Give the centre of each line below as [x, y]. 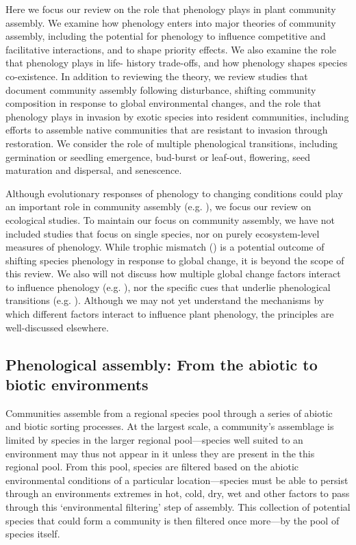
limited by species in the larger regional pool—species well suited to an [154, 440]
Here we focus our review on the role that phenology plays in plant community [171, 9]
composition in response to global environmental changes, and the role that [163, 103]
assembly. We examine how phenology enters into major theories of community [171, 22]
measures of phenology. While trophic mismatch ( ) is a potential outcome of [165, 247]
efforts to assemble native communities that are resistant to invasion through [167, 130]
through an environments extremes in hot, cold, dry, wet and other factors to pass [178, 493]
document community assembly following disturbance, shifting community [161, 89]
